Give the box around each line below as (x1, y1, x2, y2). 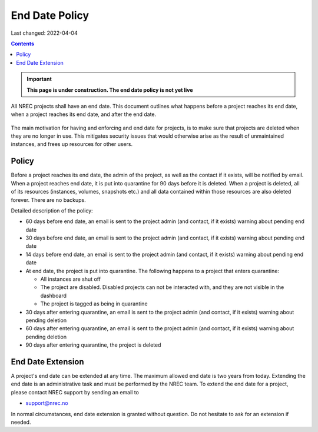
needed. (11, 418, 31, 426)
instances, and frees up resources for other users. (11, 141, 132, 148)
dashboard (40, 292, 67, 299)
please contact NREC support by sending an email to (11, 388, 140, 396)
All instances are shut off (40, 275, 101, 283)
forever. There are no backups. (11, 196, 86, 203)
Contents (11, 40, 35, 47)
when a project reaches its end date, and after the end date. (11, 111, 157, 118)
